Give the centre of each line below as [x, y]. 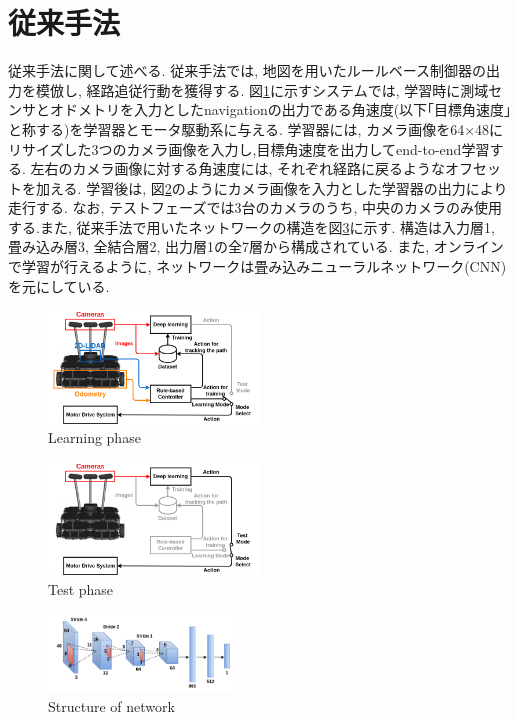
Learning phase [94, 437]
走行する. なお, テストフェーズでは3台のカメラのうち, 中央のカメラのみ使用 [255, 207]
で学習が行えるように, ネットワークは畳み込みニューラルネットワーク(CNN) [257, 266]
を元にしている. [59, 285]
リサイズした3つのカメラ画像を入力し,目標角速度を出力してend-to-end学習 [249, 148]
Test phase [81, 589]
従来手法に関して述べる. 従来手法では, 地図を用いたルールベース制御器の [247, 70]
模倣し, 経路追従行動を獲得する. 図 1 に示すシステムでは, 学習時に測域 [262, 89]
